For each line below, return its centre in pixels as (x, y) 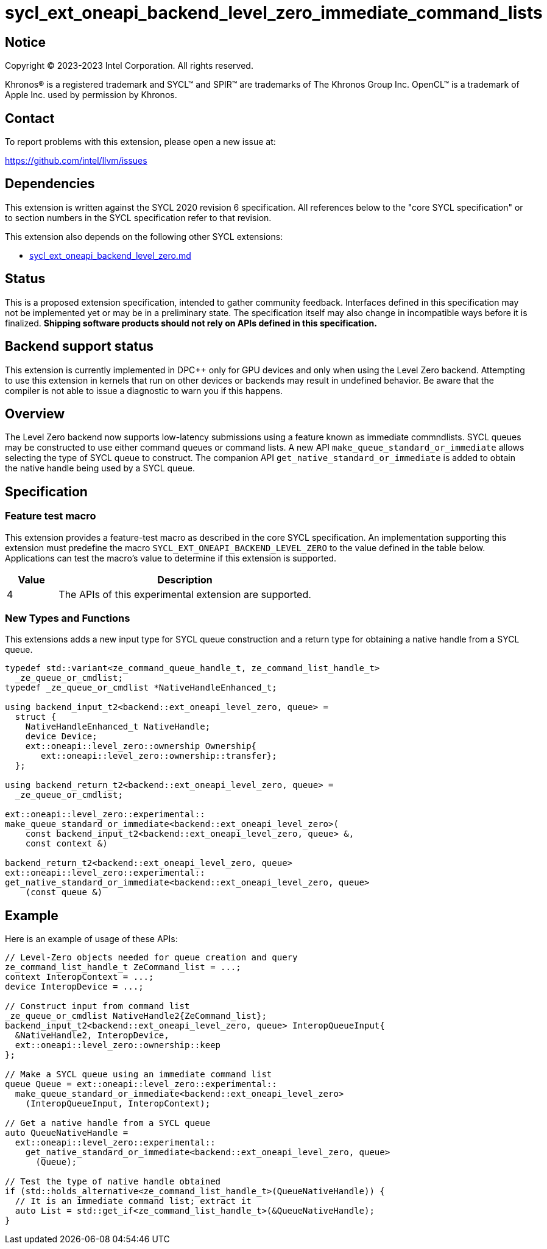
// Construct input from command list (97, 1006)
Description (185, 579)
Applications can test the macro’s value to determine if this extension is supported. (171, 558)
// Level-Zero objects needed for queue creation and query (151, 958)
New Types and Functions (68, 618)
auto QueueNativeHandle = (67, 1133)
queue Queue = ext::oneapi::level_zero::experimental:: (141, 1084)
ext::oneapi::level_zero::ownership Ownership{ (141, 746)
